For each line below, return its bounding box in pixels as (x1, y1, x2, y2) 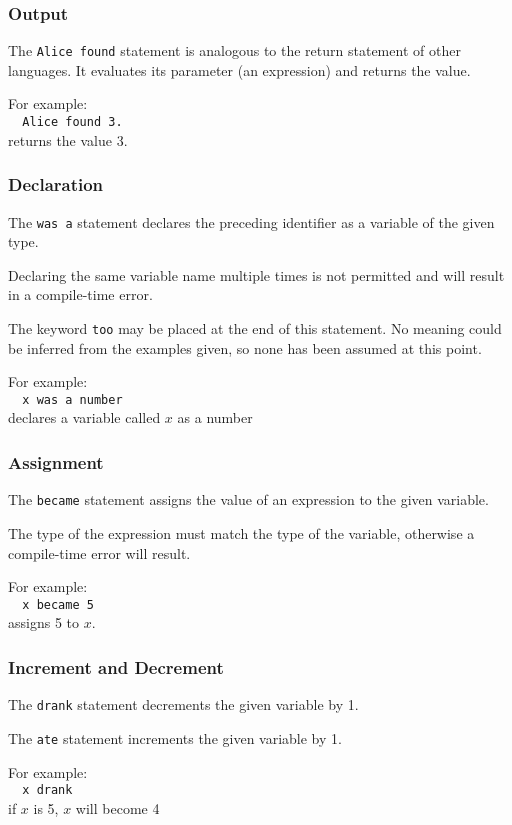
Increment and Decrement (8, 654, 224, 679)
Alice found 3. (22, 115, 123, 130)
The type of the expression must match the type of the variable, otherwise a (8, 522, 475, 543)
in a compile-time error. (8, 284, 153, 305)
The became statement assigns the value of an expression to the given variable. (8, 489, 489, 510)
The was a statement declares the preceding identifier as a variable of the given (8, 211, 495, 232)
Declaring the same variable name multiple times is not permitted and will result (8, 264, 505, 285)
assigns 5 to (8, 612, 79, 633)
